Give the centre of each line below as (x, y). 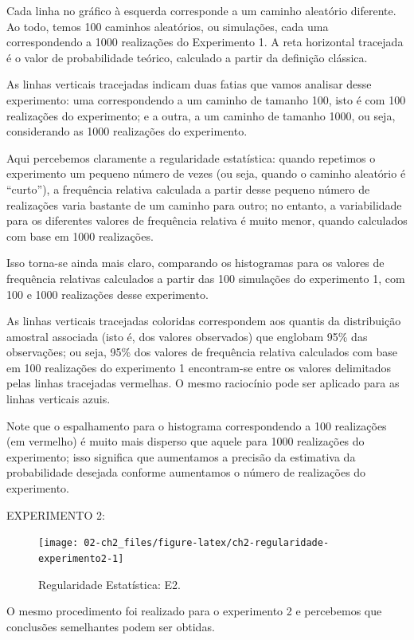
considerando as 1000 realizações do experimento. (127, 131)
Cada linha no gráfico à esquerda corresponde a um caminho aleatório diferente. (201, 10)
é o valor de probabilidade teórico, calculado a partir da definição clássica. (187, 57)
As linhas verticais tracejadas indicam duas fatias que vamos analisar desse (189, 84)
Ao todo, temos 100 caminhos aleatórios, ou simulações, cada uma (168, 26)
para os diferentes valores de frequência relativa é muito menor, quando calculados (207, 220)
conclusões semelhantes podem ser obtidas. (111, 626)
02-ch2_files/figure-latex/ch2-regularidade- (207, 543)
